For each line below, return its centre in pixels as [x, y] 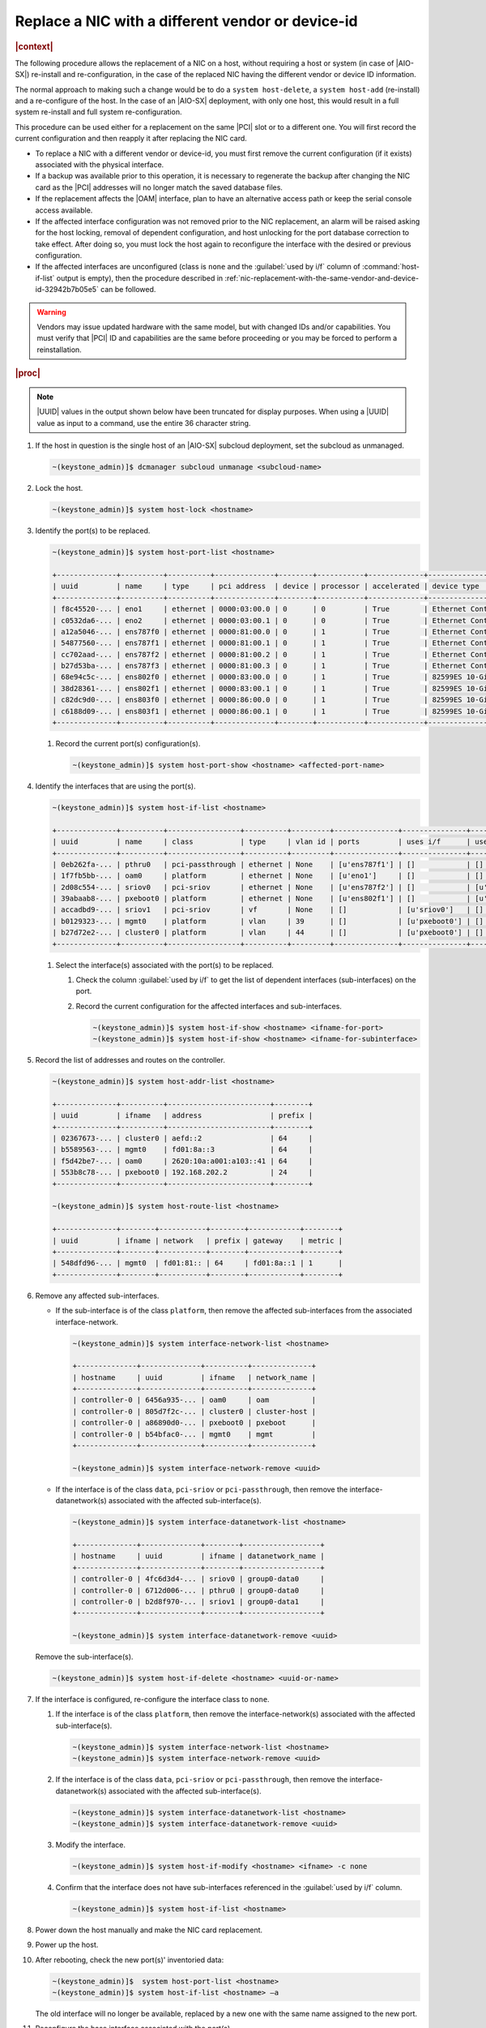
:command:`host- [391, 267]
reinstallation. [60, 350]
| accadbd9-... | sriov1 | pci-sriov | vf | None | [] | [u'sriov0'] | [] [268, 910]
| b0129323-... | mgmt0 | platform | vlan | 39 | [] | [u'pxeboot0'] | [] [268, 921]
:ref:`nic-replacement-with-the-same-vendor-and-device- [322, 278]
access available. [64, 210]
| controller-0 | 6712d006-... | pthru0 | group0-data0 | [198, 1590]
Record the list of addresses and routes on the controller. [130, 1060]
